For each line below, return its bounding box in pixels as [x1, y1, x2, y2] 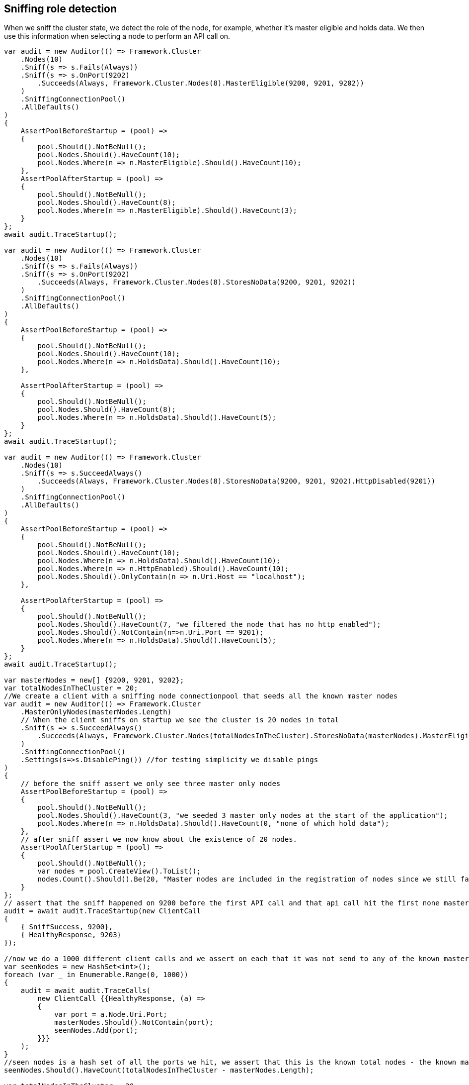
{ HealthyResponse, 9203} [20, 931, 122, 939]
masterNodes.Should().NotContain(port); [54, 1018, 214, 1027]
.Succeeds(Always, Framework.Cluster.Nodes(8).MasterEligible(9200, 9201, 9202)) [37, 79, 364, 88]
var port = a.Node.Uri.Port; [54, 1010, 167, 1019]
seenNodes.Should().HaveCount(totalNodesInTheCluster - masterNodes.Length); [4, 1066, 314, 1075]
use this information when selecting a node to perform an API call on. [4, 32, 231, 41]
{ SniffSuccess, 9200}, [20, 923, 113, 931]
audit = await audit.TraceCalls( [20, 986, 151, 995]
